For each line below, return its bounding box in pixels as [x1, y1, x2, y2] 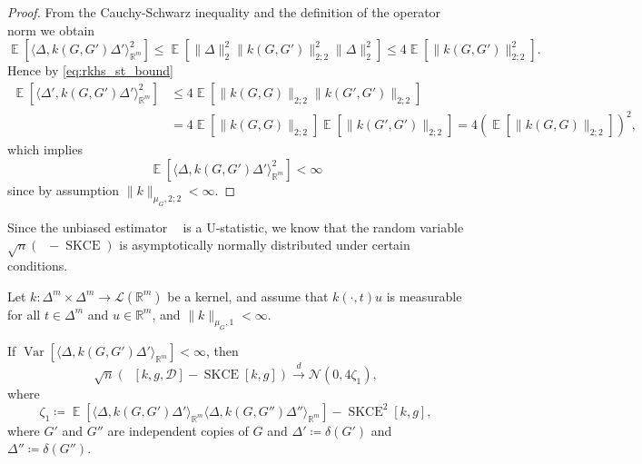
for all [7, 304, 41, 323]
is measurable [386, 286, 462, 305]
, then [206, 341, 239, 360]
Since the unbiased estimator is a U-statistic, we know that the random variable [7, 217, 464, 236]
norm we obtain [7, 20, 95, 39]
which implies [7, 140, 83, 159]
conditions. [7, 256, 68, 275]
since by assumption [7, 180, 120, 199]
